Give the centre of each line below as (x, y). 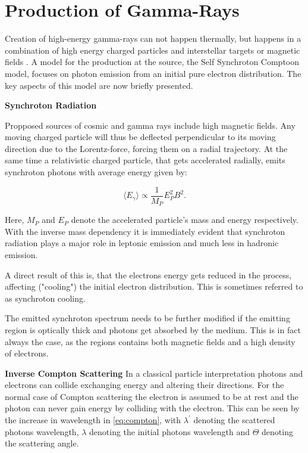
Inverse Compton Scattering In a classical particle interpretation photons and (154, 373)
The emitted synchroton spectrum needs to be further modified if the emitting (147, 318)
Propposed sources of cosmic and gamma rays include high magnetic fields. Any (150, 125)
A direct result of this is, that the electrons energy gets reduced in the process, (148, 274)
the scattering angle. (42, 443)
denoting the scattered (234, 420)
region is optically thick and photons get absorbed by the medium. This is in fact (153, 329)
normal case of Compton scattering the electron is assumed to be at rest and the (152, 396)
